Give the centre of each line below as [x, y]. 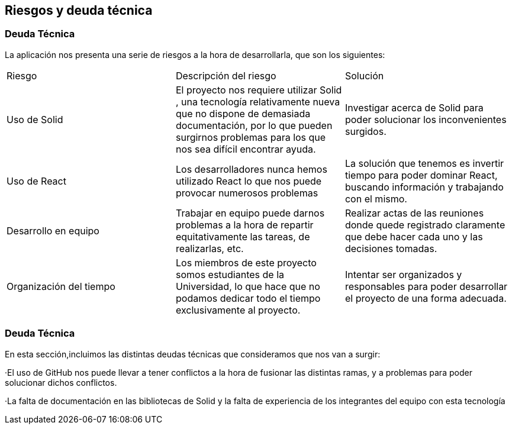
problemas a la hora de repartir [244, 225]
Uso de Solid [35, 119]
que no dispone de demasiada [243, 113]
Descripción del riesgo [226, 75]
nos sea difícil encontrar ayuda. [246, 149]
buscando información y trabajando [424, 187]
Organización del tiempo [61, 286]
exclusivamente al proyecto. [238, 310]
